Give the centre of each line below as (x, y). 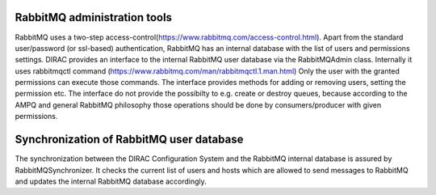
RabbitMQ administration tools (94, 17)
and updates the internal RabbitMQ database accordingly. (111, 181)
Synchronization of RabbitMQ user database (129, 140)
